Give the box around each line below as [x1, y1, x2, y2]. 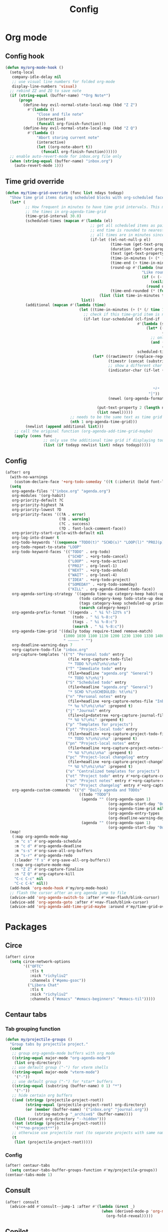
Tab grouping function [5, 1025, 61, 1033]
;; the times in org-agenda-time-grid [25, 209, 106, 214]
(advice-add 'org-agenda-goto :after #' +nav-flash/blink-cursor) [9, 899, 149, 905]
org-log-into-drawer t [11, 535, 59, 541]
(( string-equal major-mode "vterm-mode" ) [11, 1069, 99, 1075]
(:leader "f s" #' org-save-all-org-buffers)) [14, 858, 111, 863]
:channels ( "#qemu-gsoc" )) [29, 978, 86, 983]
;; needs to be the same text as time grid [69, 415, 162, 420]
